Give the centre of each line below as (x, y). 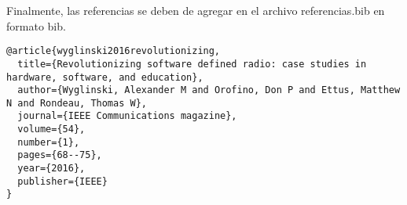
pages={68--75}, (60, 155)
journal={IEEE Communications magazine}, (127, 116)
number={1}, (49, 142)
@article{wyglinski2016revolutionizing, (114, 51)
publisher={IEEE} (62, 181)
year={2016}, (51, 169)
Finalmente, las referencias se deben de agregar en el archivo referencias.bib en (196, 10)
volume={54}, (51, 129)
